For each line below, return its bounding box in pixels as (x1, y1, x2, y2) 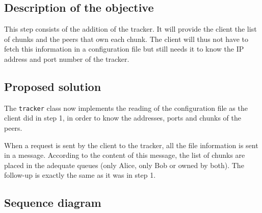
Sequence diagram (4, 195, 101, 210)
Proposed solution (4, 78, 101, 94)
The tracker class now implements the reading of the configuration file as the (4, 102, 248, 113)
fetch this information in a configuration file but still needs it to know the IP (4, 43, 244, 54)
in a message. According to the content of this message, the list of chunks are (4, 150, 245, 160)
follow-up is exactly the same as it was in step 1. (4, 170, 156, 180)
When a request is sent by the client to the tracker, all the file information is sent (4, 139, 258, 150)
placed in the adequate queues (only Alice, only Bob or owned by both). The (4, 159, 244, 170)
